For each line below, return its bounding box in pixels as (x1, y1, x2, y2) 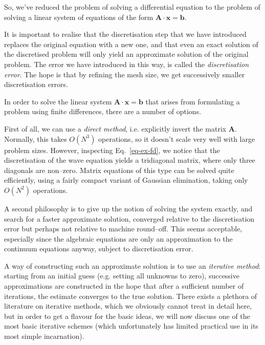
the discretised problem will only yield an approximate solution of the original (4, 49, 249, 59)
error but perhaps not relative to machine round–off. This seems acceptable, (4, 223, 242, 234)
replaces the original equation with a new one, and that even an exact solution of (4, 38, 258, 49)
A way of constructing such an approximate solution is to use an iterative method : (4, 260, 261, 271)
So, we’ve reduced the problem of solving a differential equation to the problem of (4, 2, 260, 12)
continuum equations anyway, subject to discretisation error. (4, 243, 193, 254)
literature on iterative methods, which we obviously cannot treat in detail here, (4, 300, 252, 311)
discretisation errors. (4, 79, 68, 90)
